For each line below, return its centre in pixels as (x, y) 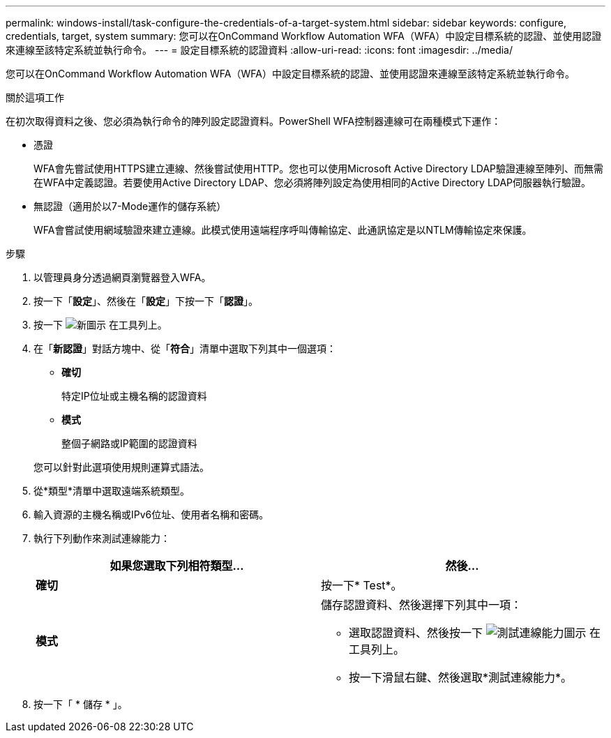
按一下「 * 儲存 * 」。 (81, 704)
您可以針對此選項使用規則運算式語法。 (121, 467)
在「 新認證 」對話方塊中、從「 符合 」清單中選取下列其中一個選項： (185, 348)
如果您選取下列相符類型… (177, 566)
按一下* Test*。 (362, 585)
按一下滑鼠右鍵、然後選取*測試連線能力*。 (461, 677)
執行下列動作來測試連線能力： (102, 538)
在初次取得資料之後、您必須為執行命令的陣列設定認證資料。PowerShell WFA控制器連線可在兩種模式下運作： (254, 121)
